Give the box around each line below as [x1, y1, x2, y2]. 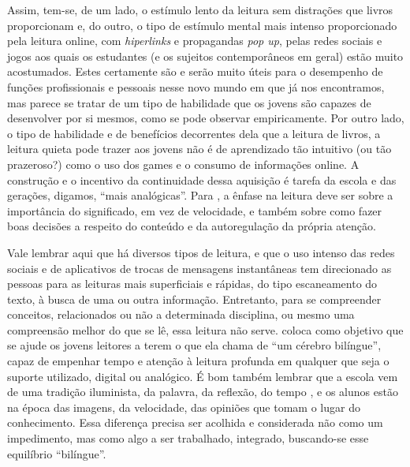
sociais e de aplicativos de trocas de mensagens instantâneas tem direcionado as [7, 260, 392, 276]
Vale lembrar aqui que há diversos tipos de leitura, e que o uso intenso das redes [7, 244, 395, 260]
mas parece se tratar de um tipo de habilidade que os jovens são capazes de [7, 94, 371, 110]
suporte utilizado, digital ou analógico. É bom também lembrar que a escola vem [7, 368, 398, 384]
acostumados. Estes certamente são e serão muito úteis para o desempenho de [7, 63, 383, 80]
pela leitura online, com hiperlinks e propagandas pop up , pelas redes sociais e [7, 32, 382, 49]
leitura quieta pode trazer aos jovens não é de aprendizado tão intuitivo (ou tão [7, 140, 392, 157]
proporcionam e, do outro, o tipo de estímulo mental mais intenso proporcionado [7, 17, 397, 33]
